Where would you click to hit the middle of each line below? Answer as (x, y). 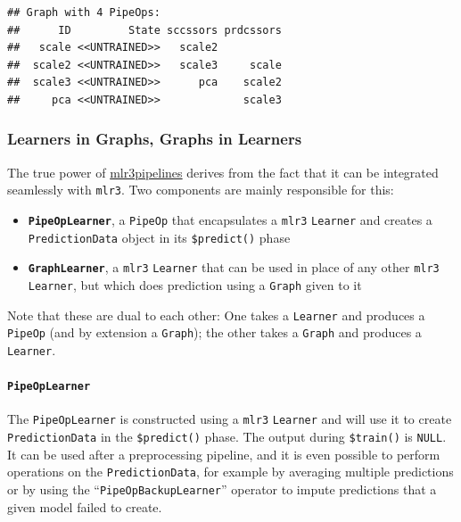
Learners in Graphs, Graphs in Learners (155, 139)
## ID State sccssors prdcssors (144, 30)
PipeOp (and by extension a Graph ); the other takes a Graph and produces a (214, 332)
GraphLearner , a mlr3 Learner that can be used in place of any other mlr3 (234, 267)
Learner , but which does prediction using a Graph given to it (195, 285)
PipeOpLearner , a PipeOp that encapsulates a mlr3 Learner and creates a (230, 220)
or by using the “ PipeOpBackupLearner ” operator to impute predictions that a (222, 489)
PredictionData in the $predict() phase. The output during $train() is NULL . (227, 437)
